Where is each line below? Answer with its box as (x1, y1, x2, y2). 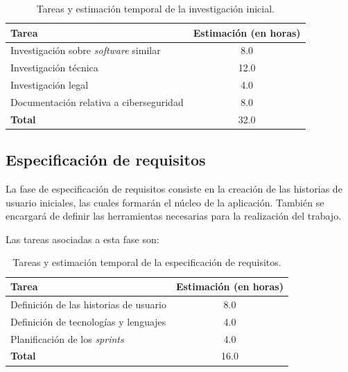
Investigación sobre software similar (10, 43, 161, 57)
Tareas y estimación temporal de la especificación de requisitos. (12, 255, 281, 269)
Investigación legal (10, 78, 89, 92)
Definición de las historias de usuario (10, 296, 166, 311)
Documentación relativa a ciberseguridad (10, 94, 184, 109)
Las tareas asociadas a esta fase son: (6, 231, 159, 246)
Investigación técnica (10, 60, 98, 75)
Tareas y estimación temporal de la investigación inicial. (36, 1, 275, 15)
